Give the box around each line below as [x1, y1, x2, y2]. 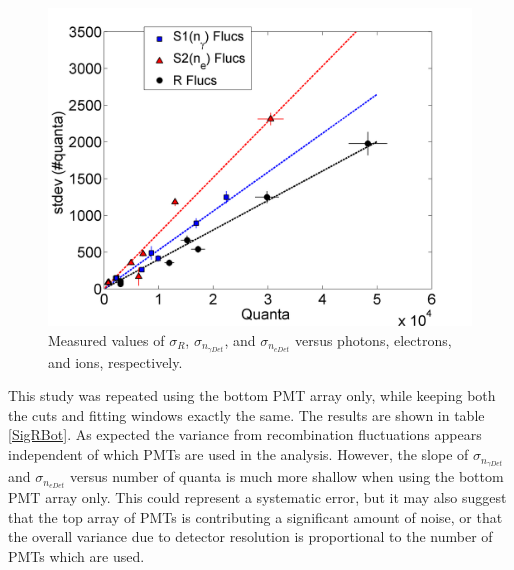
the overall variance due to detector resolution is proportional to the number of [8, 526, 493, 547]
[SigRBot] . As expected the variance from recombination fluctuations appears [8, 424, 482, 445]
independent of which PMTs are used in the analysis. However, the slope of [8, 444, 469, 465]
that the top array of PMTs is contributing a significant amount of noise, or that [8, 506, 503, 527]
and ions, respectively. [48, 351, 183, 372]
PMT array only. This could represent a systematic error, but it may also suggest [8, 487, 507, 508]
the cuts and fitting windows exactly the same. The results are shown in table [8, 404, 485, 425]
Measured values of [48, 329, 165, 350]
